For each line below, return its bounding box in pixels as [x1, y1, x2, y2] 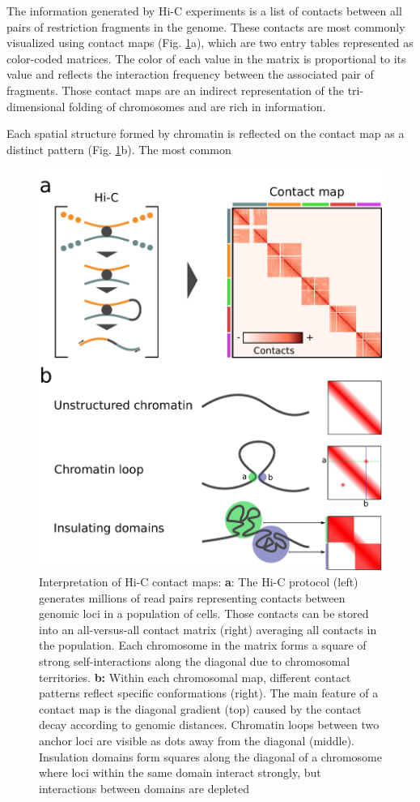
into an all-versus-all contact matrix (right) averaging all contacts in [39, 620, 377, 637]
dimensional [6, 97, 66, 114]
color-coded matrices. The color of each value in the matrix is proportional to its [6, 49, 406, 66]
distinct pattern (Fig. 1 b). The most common [6, 140, 231, 157]
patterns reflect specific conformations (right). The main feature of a [39, 684, 379, 701]
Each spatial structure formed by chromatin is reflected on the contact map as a [6, 125, 405, 142]
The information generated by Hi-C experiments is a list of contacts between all [6, 2, 402, 19]
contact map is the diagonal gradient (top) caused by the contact [39, 700, 362, 717]
